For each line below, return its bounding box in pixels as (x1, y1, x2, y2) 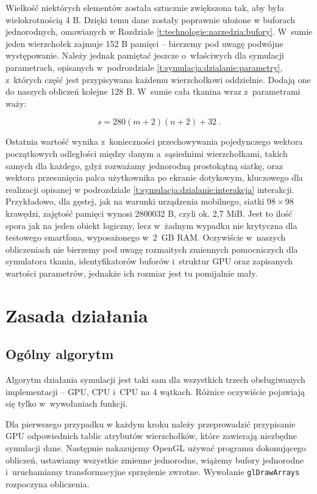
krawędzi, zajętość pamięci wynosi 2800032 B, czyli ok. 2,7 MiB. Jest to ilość (5, 206, 293, 219)
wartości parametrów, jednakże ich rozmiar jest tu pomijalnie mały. (5, 266, 258, 279)
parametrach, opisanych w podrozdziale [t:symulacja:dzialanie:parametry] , (5, 60, 283, 73)
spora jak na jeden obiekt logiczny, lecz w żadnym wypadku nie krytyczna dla (5, 219, 297, 231)
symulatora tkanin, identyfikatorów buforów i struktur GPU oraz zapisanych (5, 255, 293, 267)
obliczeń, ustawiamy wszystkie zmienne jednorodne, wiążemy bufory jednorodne (5, 453, 304, 466)
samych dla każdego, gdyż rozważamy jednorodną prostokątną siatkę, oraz (5, 159, 283, 172)
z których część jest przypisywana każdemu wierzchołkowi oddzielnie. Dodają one (5, 73, 311, 85)
